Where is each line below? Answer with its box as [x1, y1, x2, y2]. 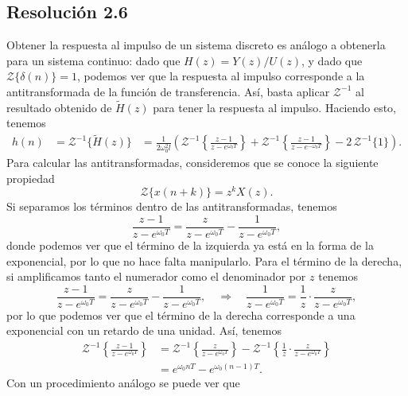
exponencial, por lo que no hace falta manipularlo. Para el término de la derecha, [6, 252, 402, 269]
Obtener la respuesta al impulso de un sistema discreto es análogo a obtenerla [6, 37, 386, 53]
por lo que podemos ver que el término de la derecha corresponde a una [6, 306, 356, 323]
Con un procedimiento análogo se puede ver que [6, 375, 240, 391]
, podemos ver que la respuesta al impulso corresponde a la [76, 68, 365, 84]
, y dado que [301, 52, 363, 68]
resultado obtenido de [6, 99, 112, 115]
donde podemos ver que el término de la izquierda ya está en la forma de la [6, 237, 374, 254]
